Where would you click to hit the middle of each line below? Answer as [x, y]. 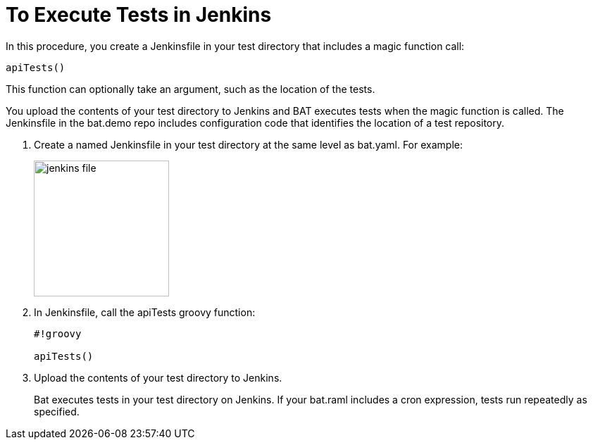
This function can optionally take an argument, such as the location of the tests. [191, 89]
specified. [57, 411]
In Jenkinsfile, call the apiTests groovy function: [145, 312]
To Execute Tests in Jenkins [139, 15]
